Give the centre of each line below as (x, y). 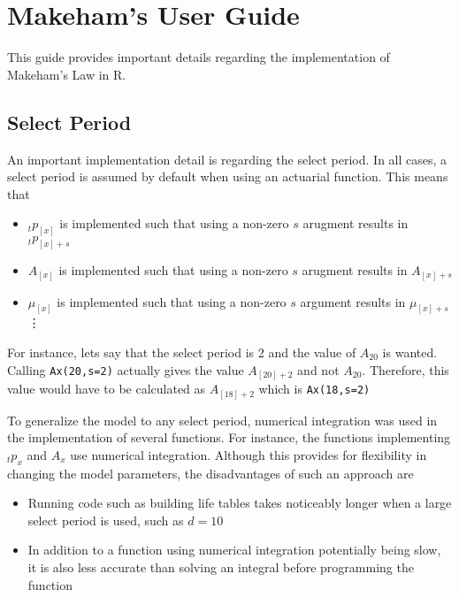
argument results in (353, 301)
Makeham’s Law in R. (67, 74)
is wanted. (410, 352)
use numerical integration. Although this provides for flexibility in (249, 454)
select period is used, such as (106, 520)
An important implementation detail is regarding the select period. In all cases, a (227, 159)
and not (318, 369)
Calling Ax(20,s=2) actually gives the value (126, 369)
